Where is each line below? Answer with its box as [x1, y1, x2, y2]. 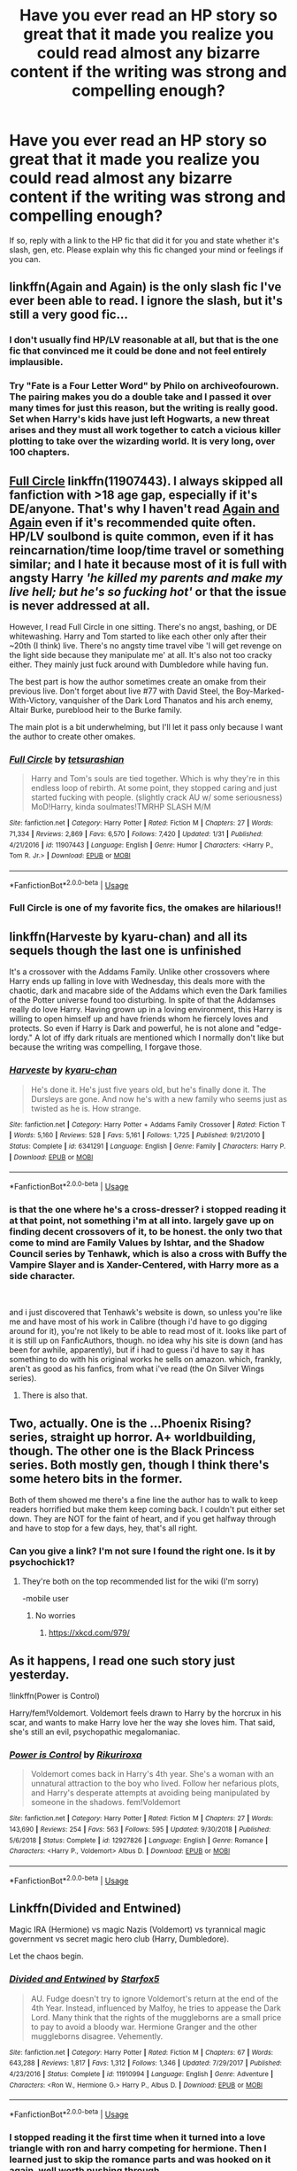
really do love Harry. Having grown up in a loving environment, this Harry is [9, 1004, 283, 1015]
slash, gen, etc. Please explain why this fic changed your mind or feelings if [9, 244, 284, 255]
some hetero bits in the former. [9, 1471, 183, 1486]
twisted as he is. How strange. [30, 1103, 141, 1113]
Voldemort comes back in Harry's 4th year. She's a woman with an [30, 1769, 274, 1779]
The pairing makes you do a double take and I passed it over [9, 391, 271, 403]
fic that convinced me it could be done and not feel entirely [9, 345, 267, 357]
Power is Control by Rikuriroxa [9, 1748, 142, 1761]
